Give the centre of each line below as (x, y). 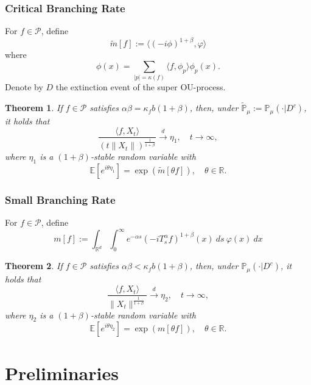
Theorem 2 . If (34, 266)
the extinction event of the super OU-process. (141, 87)
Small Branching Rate (60, 200)
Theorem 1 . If (34, 108)
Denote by (24, 87)
